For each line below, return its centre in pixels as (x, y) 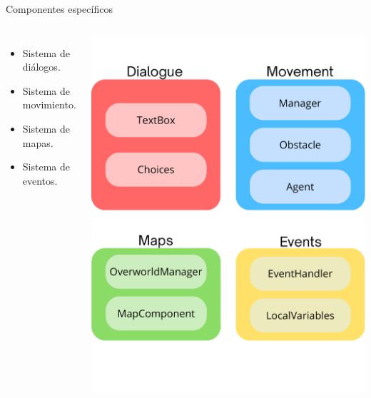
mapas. (38, 142)
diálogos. (41, 67)
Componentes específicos (59, 9)
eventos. (40, 180)
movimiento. (49, 104)
